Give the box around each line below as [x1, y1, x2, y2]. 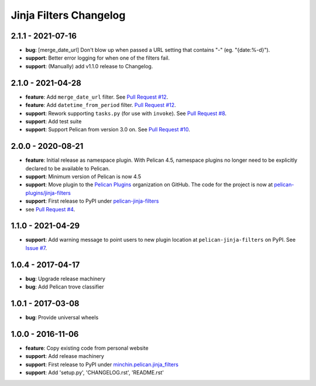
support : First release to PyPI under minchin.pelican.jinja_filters [25, 361, 178, 368]
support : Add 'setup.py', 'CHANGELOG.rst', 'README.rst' [25, 369, 164, 376]
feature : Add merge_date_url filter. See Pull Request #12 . [25, 93, 169, 100]
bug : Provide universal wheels [25, 314, 99, 321]
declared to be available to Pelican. [25, 165, 111, 172]
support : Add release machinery [25, 353, 105, 360]
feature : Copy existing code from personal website [25, 345, 149, 352]
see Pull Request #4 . [25, 206, 75, 213]
